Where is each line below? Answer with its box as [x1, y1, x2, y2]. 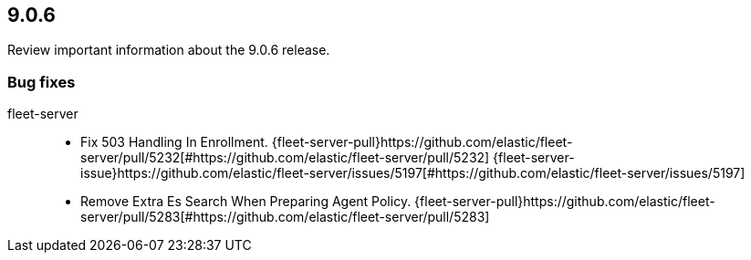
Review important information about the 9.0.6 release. [7, 42, 330, 58]
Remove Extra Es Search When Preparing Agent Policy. [80, 193, 412, 210]
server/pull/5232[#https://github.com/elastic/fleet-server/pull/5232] [80, 150, 490, 166]
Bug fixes [7, 72, 76, 91]
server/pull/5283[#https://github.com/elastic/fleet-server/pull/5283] [80, 209, 490, 225]
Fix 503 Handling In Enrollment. [80, 134, 268, 151]
